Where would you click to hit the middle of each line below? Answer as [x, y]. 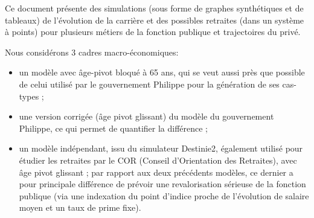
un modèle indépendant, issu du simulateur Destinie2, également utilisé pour [161, 148]
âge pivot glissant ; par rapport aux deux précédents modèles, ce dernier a [156, 172]
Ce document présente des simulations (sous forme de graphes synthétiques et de [154, 8]
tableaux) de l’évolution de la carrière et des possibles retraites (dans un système [155, 20]
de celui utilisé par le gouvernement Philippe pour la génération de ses [149, 84]
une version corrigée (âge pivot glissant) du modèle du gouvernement [146, 116]
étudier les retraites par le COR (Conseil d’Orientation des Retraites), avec [158, 160]
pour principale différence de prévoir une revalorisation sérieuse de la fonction [162, 184]
